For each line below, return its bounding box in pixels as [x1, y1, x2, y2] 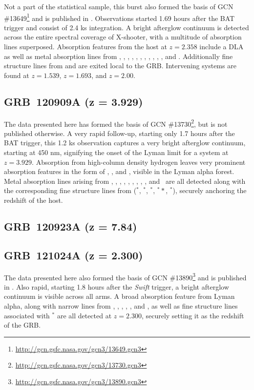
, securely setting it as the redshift [141, 310, 244, 320]
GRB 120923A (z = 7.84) [4, 219, 137, 234]
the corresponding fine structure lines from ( [4, 185, 137, 195]
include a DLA [199, 41, 244, 52]
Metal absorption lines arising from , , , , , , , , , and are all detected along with [4, 175, 246, 186]
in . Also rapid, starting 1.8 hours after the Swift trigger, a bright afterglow [4, 281, 229, 292]
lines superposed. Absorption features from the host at [4, 41, 167, 52]
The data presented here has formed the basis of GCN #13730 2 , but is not [4, 117, 228, 129]
